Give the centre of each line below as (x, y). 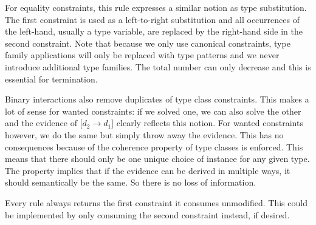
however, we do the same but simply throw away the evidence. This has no (144, 134)
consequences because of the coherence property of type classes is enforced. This (154, 146)
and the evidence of (41, 123)
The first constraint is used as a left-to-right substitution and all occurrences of (152, 19)
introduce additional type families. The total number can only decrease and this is (158, 66)
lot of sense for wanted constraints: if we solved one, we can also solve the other (153, 111)
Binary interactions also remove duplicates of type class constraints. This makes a (157, 99)
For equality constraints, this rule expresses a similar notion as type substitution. (156, 7)
